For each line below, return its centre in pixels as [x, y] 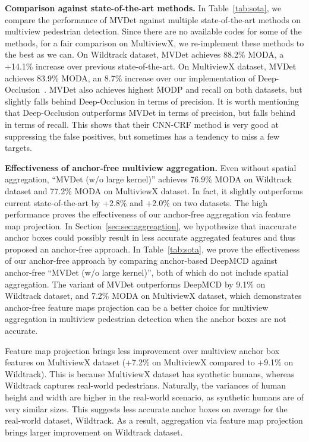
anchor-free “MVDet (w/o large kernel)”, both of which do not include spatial [147, 272]
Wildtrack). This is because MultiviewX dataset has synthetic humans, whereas [150, 373]
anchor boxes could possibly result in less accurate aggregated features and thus [150, 237]
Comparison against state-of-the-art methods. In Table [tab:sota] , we [143, 8]
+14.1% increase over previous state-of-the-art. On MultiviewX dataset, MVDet [151, 66]
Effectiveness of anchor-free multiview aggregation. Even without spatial [151, 167]
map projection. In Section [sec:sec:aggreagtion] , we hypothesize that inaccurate [151, 225]
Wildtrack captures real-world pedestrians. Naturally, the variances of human [146, 385]
